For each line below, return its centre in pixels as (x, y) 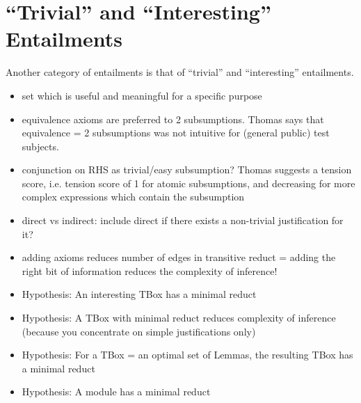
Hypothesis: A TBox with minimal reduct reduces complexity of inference (179, 318)
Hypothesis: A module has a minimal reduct (116, 392)
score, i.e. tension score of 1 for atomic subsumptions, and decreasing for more (188, 183)
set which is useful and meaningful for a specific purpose (142, 95)
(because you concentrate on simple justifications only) (139, 331)
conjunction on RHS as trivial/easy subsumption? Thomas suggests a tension (187, 169)
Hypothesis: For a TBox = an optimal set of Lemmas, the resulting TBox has (187, 355)
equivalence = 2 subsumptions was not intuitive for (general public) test (176, 133)
